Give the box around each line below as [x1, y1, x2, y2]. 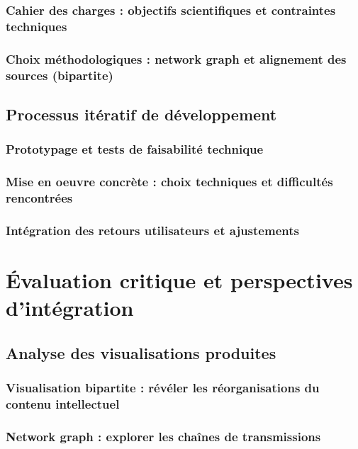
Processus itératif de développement [6, 103, 277, 125]
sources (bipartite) [6, 66, 113, 84]
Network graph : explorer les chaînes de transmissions [6, 427, 321, 445]
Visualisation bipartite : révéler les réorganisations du [6, 379, 320, 397]
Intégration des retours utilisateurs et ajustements [6, 221, 299, 239]
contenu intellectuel [6, 394, 120, 412]
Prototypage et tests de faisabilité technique [6, 140, 264, 158]
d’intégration [6, 293, 134, 322]
